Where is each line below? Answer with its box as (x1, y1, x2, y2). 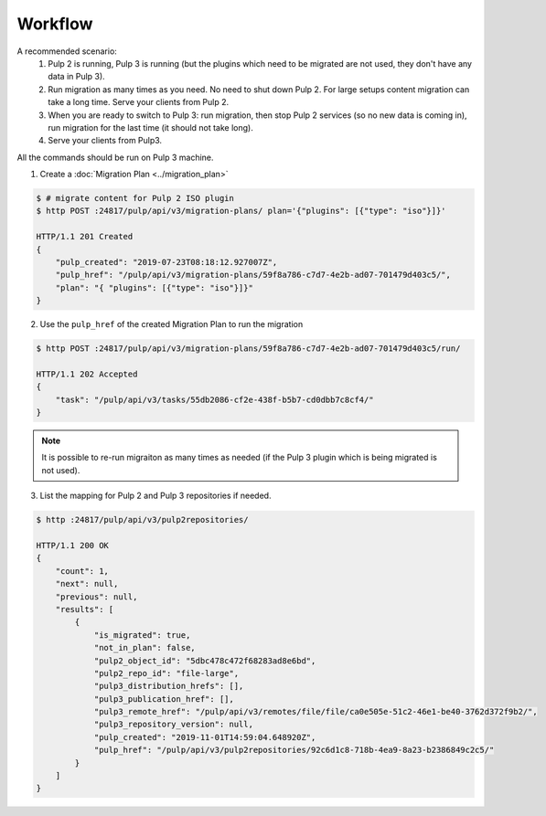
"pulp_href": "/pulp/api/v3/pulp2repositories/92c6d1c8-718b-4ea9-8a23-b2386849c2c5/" (93, 745, 495, 756)
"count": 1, (55, 566, 110, 576)
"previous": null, (55, 591, 138, 602)
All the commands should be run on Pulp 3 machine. (16, 152, 214, 163)
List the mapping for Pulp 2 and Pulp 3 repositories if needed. (39, 490, 272, 502)
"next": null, (55, 578, 119, 589)
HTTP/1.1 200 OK (36, 540, 110, 551)
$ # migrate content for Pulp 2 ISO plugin (36, 193, 235, 204)
